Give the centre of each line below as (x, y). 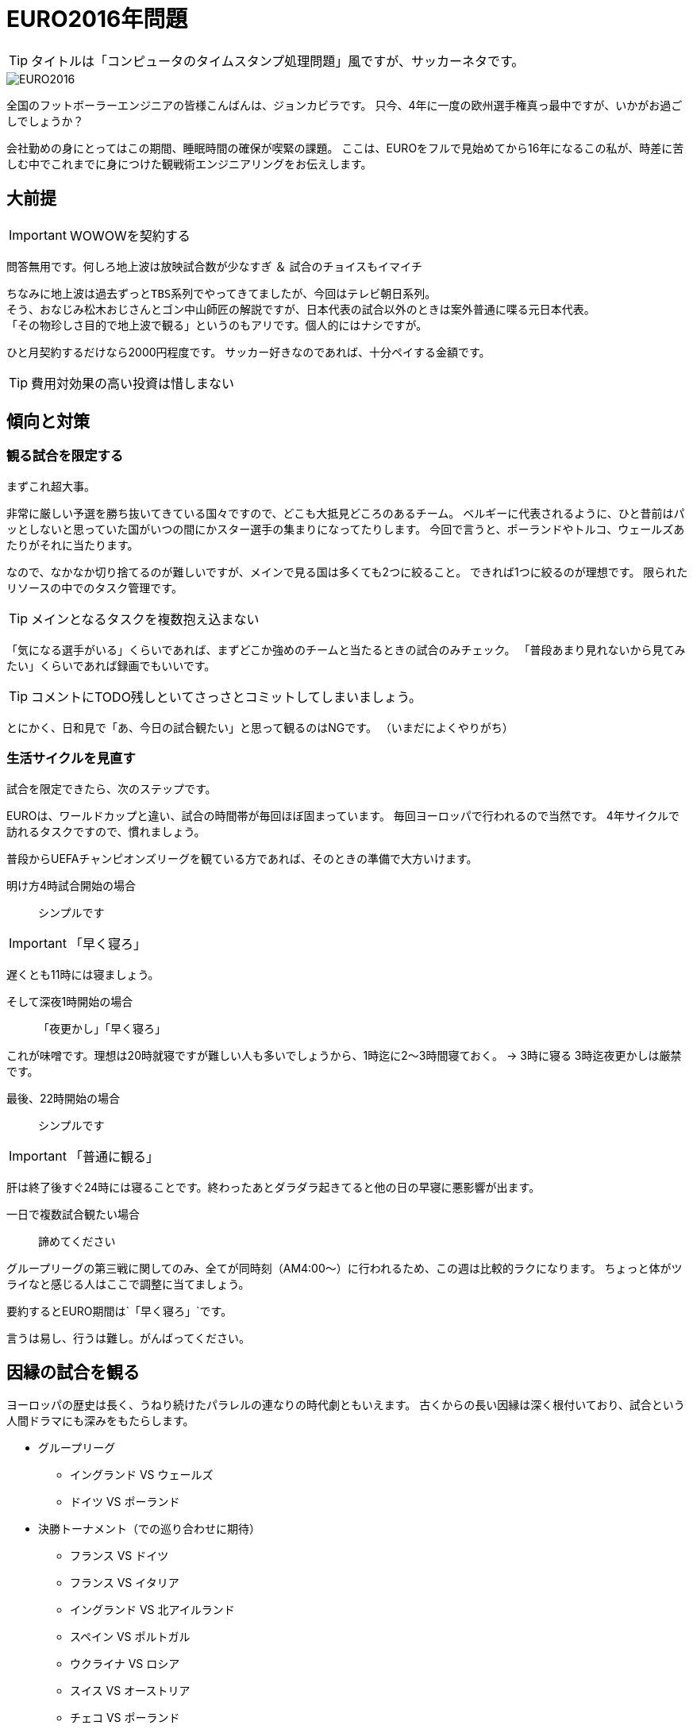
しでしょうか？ (45, 121)
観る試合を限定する (65, 456)
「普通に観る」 (114, 1156)
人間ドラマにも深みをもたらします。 (100, 1421)
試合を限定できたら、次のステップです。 (112, 788)
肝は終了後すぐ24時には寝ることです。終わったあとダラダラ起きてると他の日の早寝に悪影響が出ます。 (273, 1187)
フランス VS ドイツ (119, 1556)
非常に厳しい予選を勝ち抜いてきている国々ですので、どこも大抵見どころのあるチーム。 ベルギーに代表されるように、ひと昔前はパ (346, 513)
